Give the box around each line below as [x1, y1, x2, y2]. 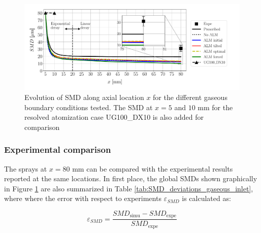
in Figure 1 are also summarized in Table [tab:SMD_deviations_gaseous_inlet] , [4, 183, 253, 193]
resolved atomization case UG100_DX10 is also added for [24, 112, 204, 122]
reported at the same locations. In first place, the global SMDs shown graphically [4, 173, 257, 184]
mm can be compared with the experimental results [72, 163, 233, 174]
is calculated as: [182, 193, 231, 204]
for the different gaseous [153, 91, 227, 102]
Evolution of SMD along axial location [24, 91, 144, 102]
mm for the [198, 102, 233, 112]
